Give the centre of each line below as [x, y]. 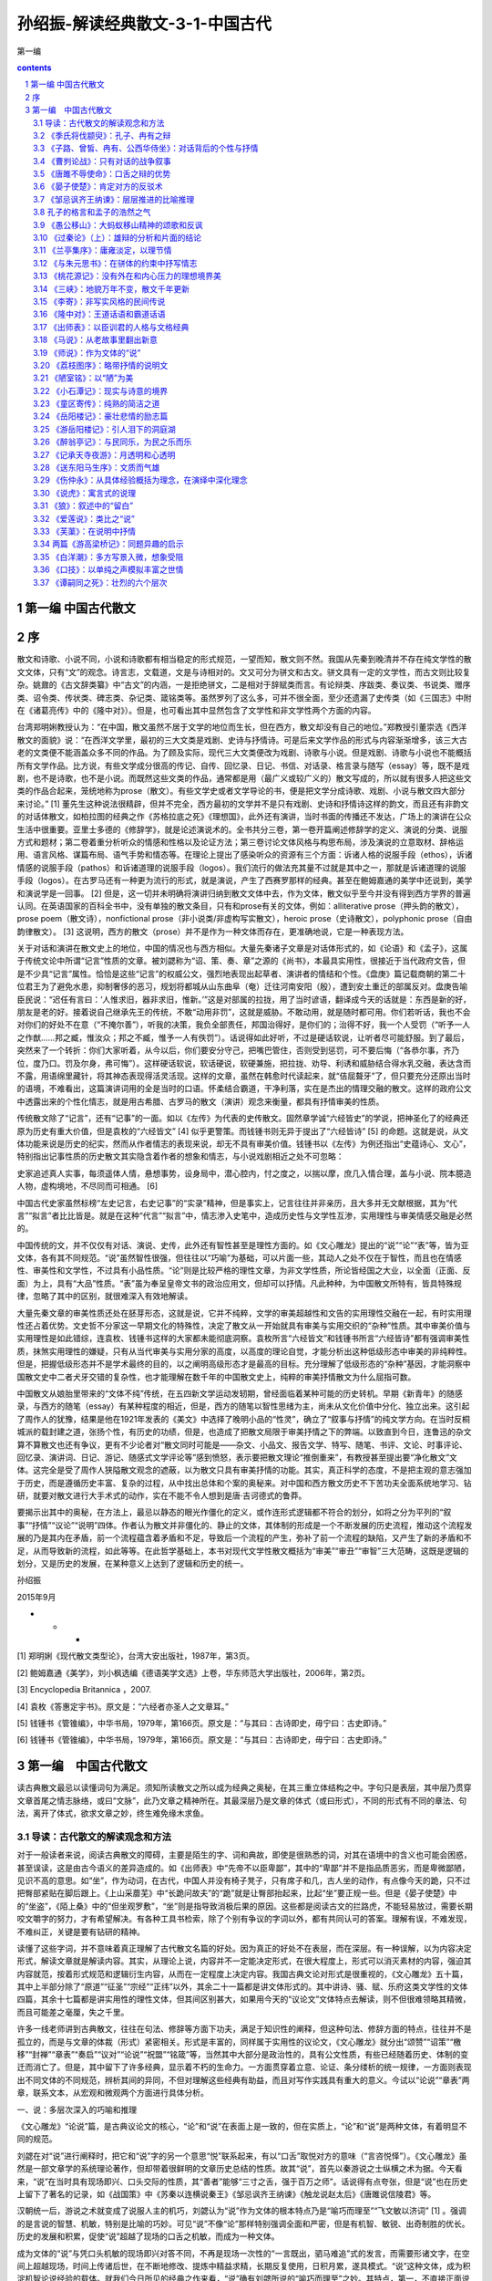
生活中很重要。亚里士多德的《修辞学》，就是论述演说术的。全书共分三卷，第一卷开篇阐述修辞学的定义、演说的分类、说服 [242, 829]
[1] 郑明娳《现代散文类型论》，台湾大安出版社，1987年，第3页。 [136, 1656]
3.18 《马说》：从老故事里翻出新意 [96, 340]
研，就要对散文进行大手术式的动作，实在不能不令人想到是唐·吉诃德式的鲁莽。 [162, 1495]
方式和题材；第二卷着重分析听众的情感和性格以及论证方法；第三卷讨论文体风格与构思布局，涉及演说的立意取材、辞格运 [240, 842]
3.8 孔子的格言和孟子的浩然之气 [92, 212]
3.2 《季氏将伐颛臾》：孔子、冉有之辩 [102, 135]
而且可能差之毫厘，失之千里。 [73, 2012]
